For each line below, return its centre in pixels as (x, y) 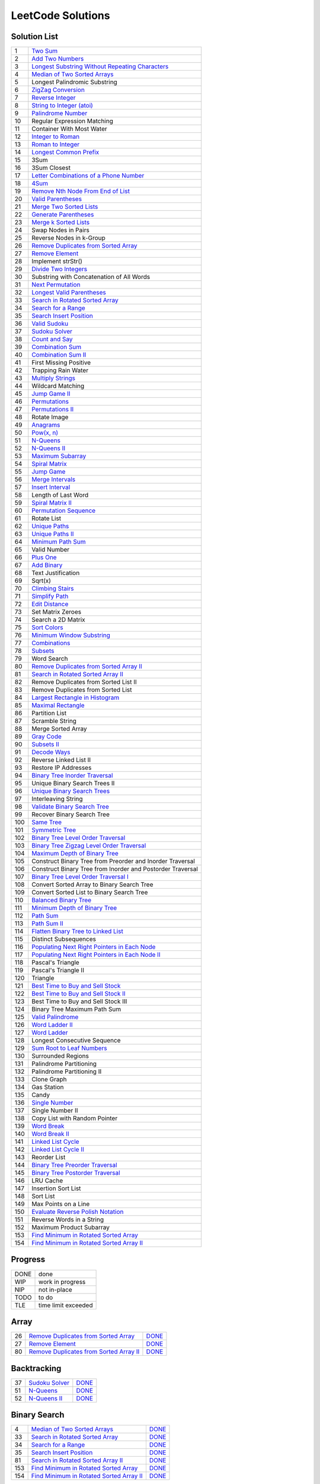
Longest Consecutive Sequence (76, 1041)
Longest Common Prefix (65, 153)
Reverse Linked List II (61, 760)
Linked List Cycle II (58, 1150)
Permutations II (53, 410)
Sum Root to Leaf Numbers (69, 1048)
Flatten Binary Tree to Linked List (78, 931)
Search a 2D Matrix (58, 620)
